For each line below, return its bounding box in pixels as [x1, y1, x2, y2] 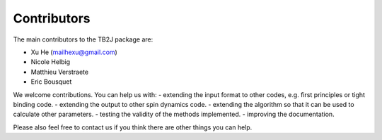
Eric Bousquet [30, 77, 72, 86]
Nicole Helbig [30, 58, 71, 66]
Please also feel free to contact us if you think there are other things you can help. [13, 123, 253, 132]
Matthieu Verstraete [30, 68, 88, 76]
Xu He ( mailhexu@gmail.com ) [30, 48, 118, 56]
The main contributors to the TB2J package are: [13, 35, 154, 44]
